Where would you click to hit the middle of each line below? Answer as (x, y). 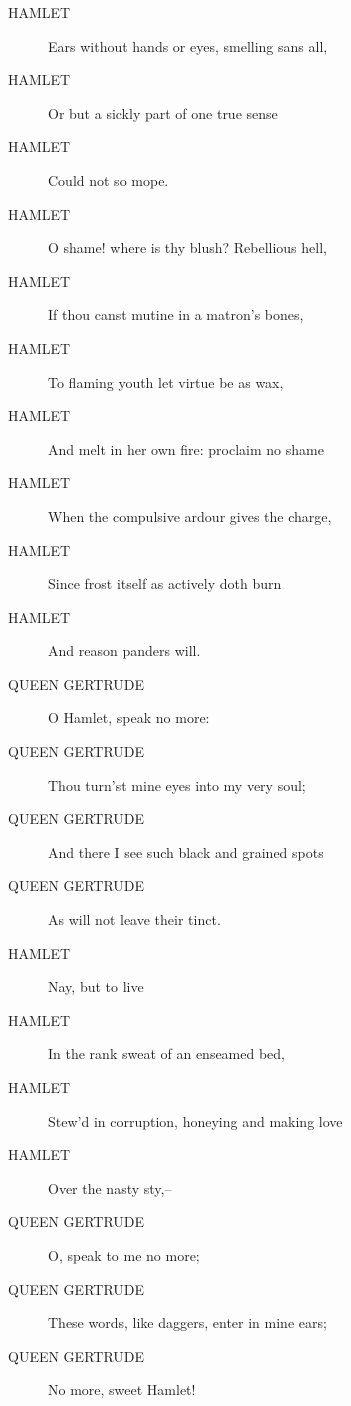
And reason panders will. (124, 650)
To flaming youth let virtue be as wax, (166, 381)
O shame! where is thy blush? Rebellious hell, (187, 247)
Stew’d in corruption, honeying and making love (195, 1120)
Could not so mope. (108, 179)
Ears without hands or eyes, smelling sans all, (188, 45)
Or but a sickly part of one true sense (163, 112)
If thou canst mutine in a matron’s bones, (176, 314)
